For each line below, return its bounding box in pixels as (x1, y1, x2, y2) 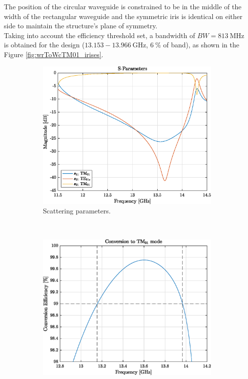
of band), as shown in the (163, 40, 239, 50)
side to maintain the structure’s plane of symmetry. (4, 21, 158, 31)
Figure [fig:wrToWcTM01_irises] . (4, 49, 103, 59)
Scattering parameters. (43, 206, 111, 216)
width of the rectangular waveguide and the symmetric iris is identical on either (4, 11, 243, 21)
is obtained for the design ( (4, 40, 85, 50)
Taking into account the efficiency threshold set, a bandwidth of (4, 30, 195, 40)
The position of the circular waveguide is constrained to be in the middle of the (4, 1, 242, 11)
